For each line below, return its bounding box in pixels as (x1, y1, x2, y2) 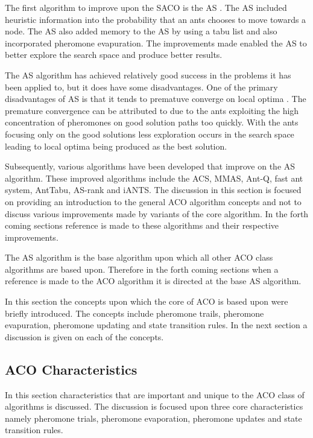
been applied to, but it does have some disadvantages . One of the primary (5, 80, 278, 93)
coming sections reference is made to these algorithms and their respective (5, 219, 279, 232)
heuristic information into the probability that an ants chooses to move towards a (5, 13, 306, 25)
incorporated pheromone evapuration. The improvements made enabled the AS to (5, 36, 307, 49)
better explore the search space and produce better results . (5, 48, 223, 61)
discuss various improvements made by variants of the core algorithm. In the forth (5, 207, 309, 220)
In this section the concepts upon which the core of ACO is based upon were (5, 295, 288, 308)
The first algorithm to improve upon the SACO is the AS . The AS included (5, 1, 287, 13)
